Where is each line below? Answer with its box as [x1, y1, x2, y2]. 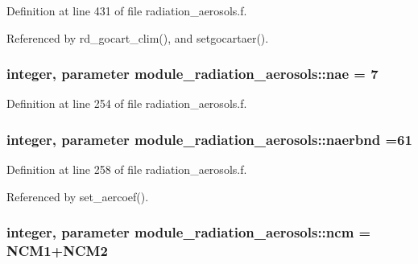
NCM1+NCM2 [6, 241, 108, 261]
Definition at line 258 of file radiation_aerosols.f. [6, 161, 247, 178]
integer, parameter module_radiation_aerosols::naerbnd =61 [6, 129, 412, 149]
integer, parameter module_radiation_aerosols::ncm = [6, 222, 371, 242]
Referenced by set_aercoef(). [6, 188, 149, 204]
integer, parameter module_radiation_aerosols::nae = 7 [6, 64, 379, 84]
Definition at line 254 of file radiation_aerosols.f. [6, 95, 247, 112]
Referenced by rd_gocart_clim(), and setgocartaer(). [6, 29, 269, 46]
